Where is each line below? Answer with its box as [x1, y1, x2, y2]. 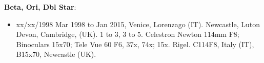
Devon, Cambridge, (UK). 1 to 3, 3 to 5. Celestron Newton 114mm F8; [16, 29, 239, 39]
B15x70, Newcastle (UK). [16, 49, 96, 59]
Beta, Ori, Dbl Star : [4, 2, 76, 12]
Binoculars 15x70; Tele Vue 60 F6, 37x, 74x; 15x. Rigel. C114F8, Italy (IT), [16, 38, 254, 49]
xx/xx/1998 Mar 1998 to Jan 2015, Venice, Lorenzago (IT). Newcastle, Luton [16, 18, 260, 29]
